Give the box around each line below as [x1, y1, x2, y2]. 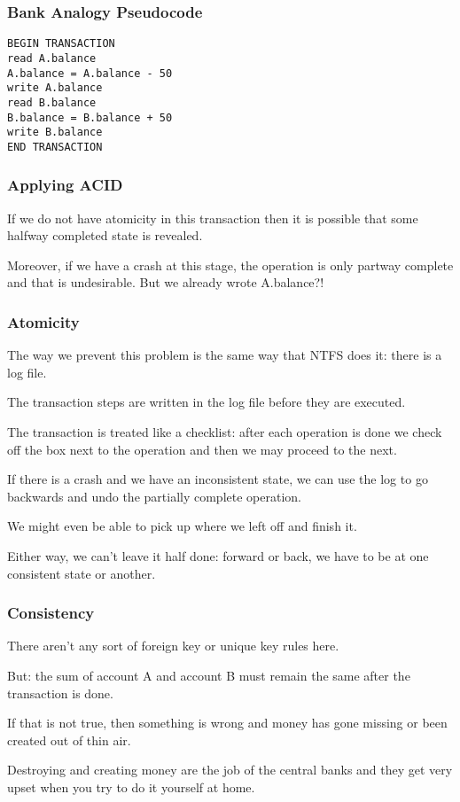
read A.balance [7, 51, 97, 65]
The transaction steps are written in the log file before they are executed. [7, 393, 406, 411]
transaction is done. [7, 683, 113, 702]
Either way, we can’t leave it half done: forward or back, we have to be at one [7, 547, 429, 565]
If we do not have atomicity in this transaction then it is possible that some [7, 208, 418, 227]
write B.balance [7, 126, 103, 139]
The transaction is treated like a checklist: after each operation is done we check [7, 423, 442, 441]
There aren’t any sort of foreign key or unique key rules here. [7, 636, 339, 655]
